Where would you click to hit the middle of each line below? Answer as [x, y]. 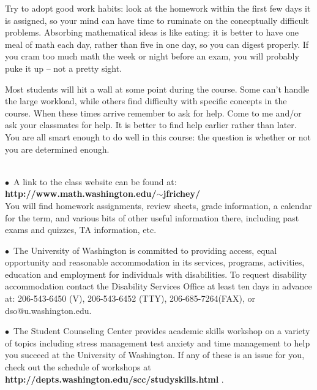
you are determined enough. [57, 149]
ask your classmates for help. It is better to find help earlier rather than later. [151, 125]
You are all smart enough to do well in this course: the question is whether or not [158, 136]
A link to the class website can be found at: [95, 181]
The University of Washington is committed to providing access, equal [145, 250]
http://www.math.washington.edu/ [81, 193]
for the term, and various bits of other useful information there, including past [152, 217]
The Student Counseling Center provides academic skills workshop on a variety [162, 331]
